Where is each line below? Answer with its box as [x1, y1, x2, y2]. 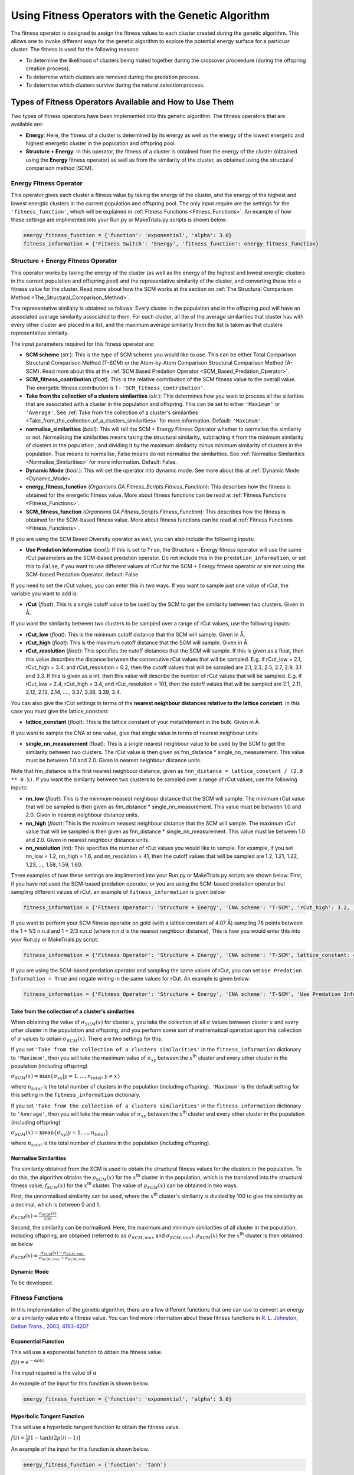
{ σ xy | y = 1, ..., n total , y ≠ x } [50, 1073, 121, 1081]
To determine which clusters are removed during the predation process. [25, 73, 201, 80]
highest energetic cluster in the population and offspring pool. [25, 139, 176, 147]
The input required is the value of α [11, 1369, 97, 1376]
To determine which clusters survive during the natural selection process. [25, 81, 205, 88]
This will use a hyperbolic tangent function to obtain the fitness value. [11, 1424, 181, 1431]
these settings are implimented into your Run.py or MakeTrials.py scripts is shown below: [11, 216, 227, 224]
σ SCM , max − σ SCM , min [38, 1256, 86, 1262]
